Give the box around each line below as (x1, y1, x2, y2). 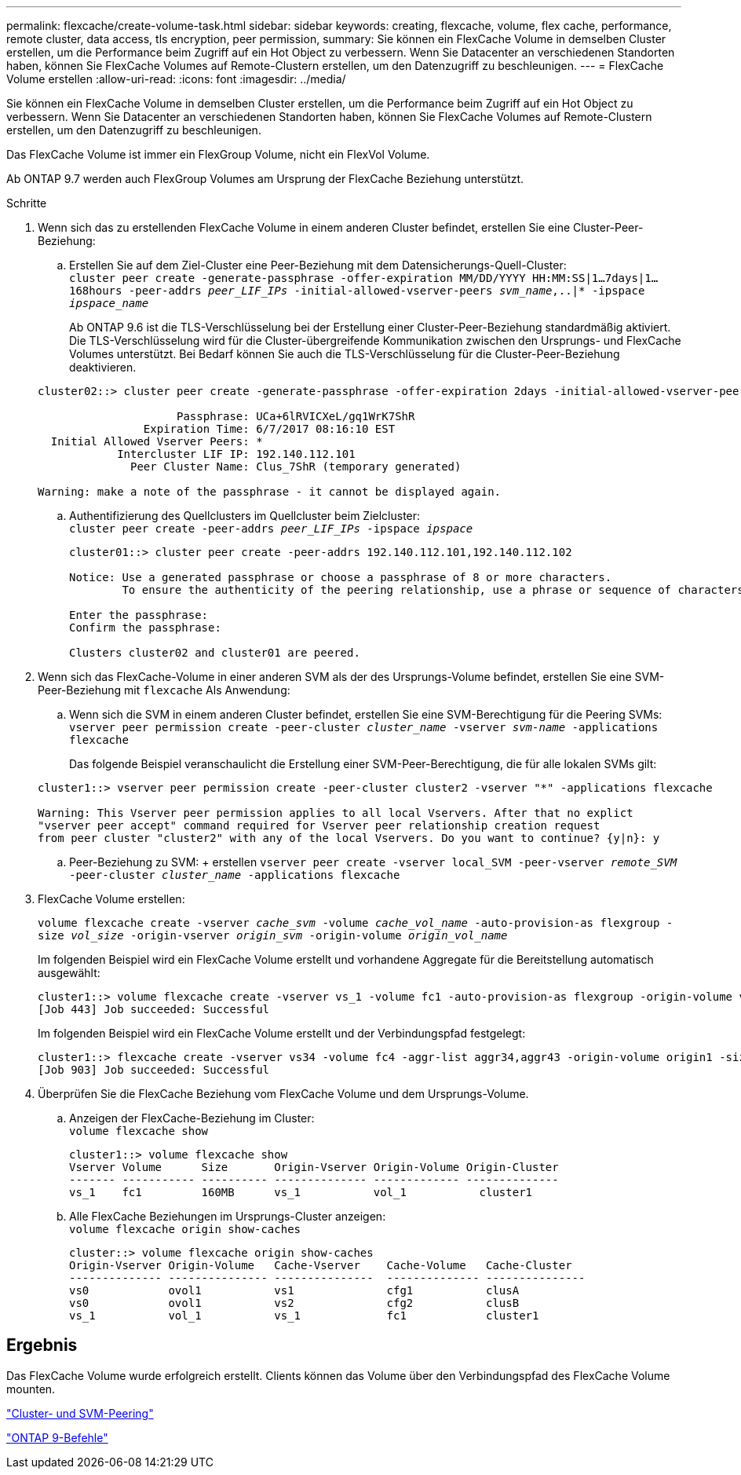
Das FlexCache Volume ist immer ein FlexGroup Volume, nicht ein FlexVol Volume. (6, 148, 430, 161)
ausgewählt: (38, 966, 100, 979)
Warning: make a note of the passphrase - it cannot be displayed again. (38, 485, 502, 498)
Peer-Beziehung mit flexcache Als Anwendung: (38, 683, 290, 697)
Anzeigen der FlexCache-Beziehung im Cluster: (69, 1111, 315, 1125)
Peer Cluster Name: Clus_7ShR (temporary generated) (130, 460, 462, 473)
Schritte (6, 196, 47, 210)
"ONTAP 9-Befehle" (6, 1430, 108, 1444)
